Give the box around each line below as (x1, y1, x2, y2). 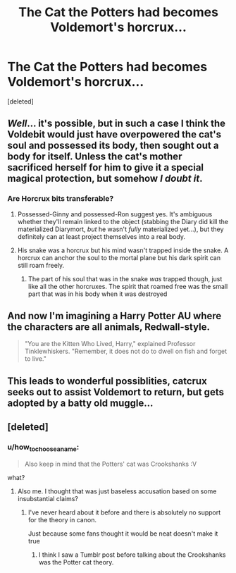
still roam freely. (17, 261, 65, 269)
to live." (24, 355, 47, 363)
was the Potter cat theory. (38, 557, 114, 566)
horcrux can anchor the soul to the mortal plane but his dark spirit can (17, 253, 221, 261)
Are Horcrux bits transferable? (7, 194, 114, 204)
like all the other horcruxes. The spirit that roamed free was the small (27, 282, 228, 290)
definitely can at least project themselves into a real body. (17, 232, 185, 240)
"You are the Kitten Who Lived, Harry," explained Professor (24, 340, 196, 348)
